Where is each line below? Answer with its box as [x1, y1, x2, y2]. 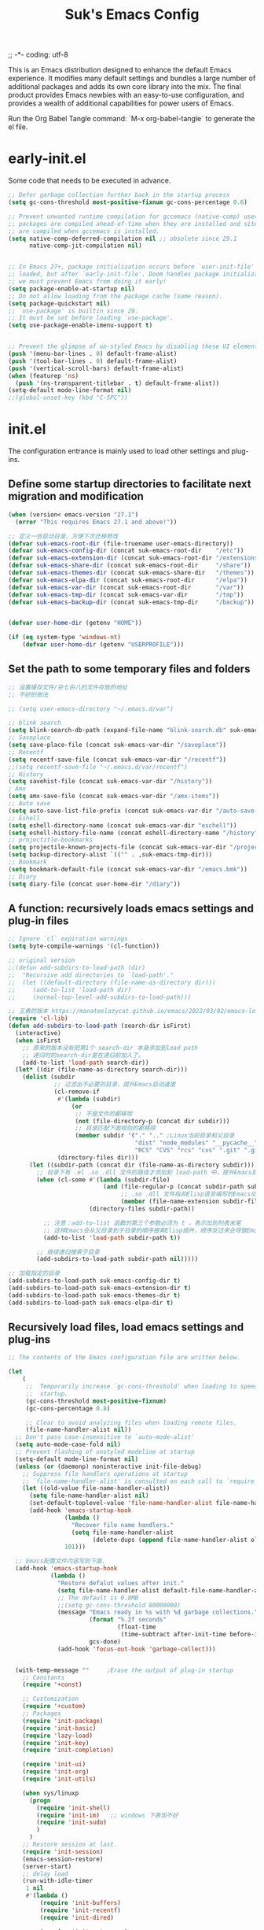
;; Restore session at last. [22, 1840, 118, 1849]
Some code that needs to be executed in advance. [8, 176, 171, 186]
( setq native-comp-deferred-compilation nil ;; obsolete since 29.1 [8, 235, 237, 242]
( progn [28, 1796, 51, 1804]
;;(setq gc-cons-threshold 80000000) [57, 1601, 181, 1609]
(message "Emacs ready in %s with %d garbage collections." [57, 1608, 258, 1617]
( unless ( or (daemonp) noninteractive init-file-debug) [15, 1462, 202, 1470]
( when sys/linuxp [22, 1789, 79, 1797]
